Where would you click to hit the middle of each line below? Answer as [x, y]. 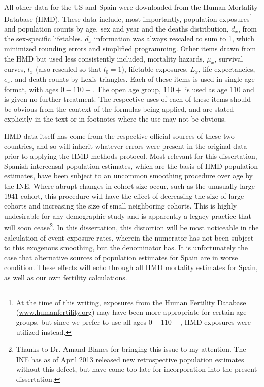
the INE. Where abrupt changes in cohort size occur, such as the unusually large [129, 185]
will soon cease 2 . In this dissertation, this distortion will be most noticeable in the [131, 227]
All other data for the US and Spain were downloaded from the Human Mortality [131, 7]
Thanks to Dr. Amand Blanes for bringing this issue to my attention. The [131, 349]
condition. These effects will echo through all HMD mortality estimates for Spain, [131, 267]
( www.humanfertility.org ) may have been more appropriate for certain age [131, 312]
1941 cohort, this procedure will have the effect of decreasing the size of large [124, 196]
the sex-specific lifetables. [43, 38]
